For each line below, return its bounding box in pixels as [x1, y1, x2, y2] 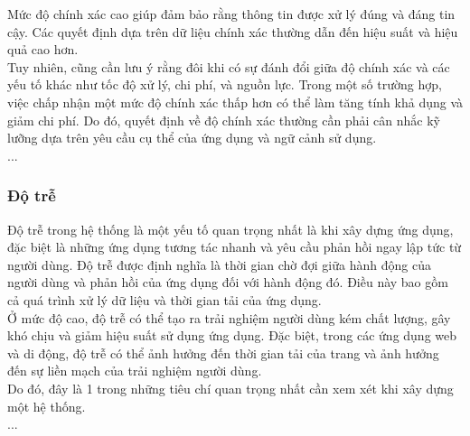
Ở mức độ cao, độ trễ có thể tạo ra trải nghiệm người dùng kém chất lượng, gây [7, 308, 451, 327]
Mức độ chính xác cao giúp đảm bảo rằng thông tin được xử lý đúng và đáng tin [7, 5, 456, 23]
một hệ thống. [7, 396, 86, 415]
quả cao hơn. [7, 40, 79, 59]
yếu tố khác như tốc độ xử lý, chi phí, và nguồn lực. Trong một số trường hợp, [7, 75, 442, 94]
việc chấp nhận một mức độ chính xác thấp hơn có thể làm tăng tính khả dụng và [7, 92, 464, 111]
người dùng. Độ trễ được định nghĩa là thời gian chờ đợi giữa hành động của [7, 255, 431, 274]
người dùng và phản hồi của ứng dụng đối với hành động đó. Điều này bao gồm [7, 273, 448, 292]
